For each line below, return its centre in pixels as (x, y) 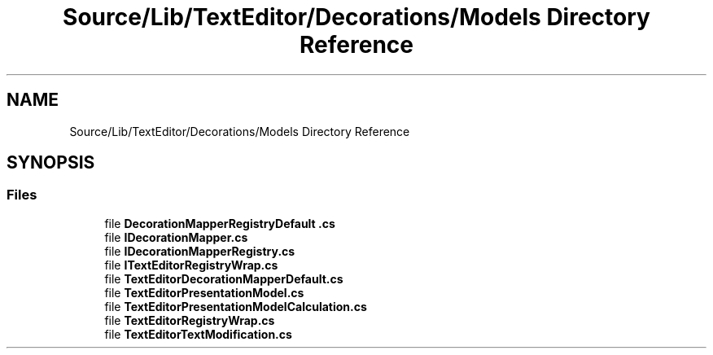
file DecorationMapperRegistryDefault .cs (220, 223)
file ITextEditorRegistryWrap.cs (191, 265)
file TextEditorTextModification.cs (198, 334)
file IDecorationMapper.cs (176, 237)
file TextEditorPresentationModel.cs (204, 292)
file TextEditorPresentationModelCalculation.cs (236, 306)
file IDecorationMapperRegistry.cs (200, 251)
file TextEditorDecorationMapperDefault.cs (224, 278)
